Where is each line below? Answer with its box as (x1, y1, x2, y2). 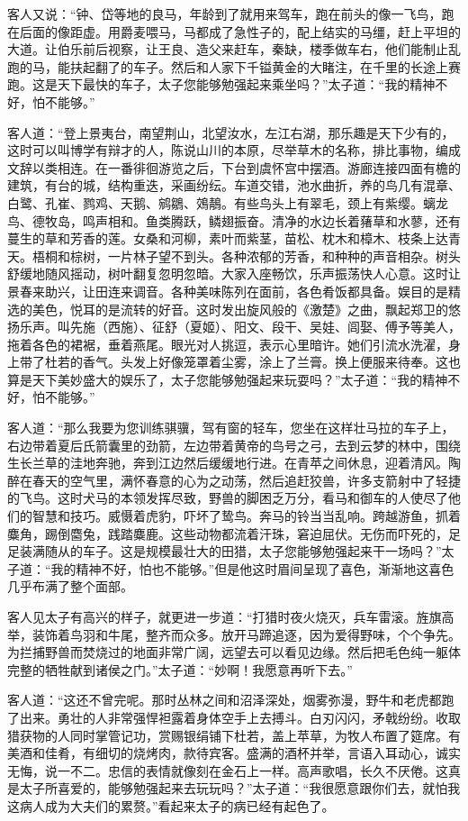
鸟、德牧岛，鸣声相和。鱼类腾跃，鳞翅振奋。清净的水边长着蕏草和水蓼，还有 (7, 211, 461, 230)
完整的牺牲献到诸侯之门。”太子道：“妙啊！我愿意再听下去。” (7, 660, 353, 679)
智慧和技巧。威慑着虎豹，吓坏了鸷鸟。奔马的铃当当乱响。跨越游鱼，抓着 (31, 506, 461, 525)
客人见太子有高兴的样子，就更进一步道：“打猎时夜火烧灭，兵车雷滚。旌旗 (7, 607, 442, 625)
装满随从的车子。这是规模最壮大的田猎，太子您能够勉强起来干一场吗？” (19, 542, 442, 561)
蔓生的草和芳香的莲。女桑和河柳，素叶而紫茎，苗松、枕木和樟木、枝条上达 (7, 229, 448, 248)
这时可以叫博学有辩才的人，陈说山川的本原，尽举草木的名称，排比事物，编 (7, 141, 448, 160)
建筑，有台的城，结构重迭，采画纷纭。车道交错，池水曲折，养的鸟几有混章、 (7, 176, 461, 195)
